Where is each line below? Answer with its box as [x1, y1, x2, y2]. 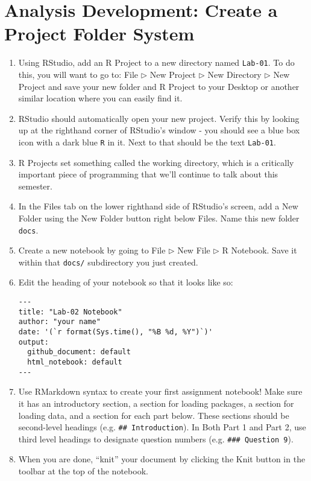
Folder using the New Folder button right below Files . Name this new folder [18, 211, 300, 224]
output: [18, 337, 49, 346]
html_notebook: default [27, 358, 122, 366]
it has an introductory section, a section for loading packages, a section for [18, 397, 294, 409]
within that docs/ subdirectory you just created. [18, 255, 198, 268]
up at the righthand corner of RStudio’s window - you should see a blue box [18, 124, 300, 136]
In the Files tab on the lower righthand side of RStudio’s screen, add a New [18, 200, 298, 212]
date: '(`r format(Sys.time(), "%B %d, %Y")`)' [18, 328, 213, 337]
